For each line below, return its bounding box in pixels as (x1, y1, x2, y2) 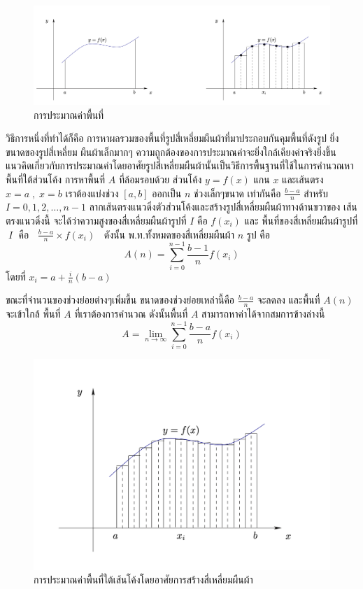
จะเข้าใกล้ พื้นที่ (6, 306, 61, 321)
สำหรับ (304, 185, 328, 200)
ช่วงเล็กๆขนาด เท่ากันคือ (194, 185, 281, 200)
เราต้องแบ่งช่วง (65, 185, 119, 200)
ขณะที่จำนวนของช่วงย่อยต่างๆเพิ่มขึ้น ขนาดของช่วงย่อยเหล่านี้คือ (6, 292, 235, 307)
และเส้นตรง (282, 171, 324, 186)
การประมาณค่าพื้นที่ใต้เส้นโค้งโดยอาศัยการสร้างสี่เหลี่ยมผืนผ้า (34, 572, 253, 587)
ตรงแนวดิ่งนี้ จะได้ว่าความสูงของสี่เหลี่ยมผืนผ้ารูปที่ (6, 213, 187, 227)
